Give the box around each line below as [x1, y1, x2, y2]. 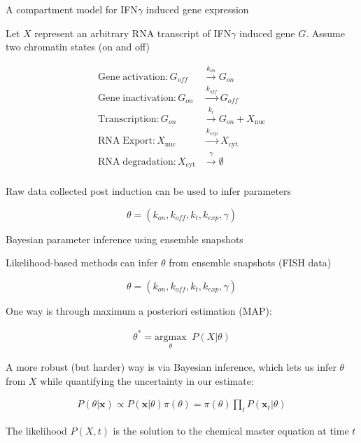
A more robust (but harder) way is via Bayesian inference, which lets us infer [6, 360, 337, 374]
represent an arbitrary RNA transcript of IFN [34, 25, 232, 40]
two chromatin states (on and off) [6, 39, 150, 54]
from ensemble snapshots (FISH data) [169, 255, 332, 270]
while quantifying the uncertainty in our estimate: [40, 373, 254, 388]
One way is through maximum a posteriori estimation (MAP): [6, 303, 272, 318]
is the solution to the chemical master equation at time [113, 423, 349, 438]
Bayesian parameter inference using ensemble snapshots [6, 231, 243, 246]
